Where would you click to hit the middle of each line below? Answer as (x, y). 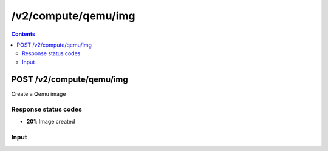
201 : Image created (51, 121)
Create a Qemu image (39, 93)
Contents (23, 34)
